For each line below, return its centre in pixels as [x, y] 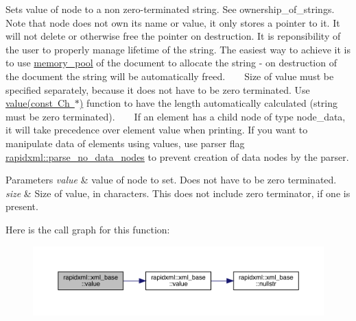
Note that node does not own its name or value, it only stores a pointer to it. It [173, 22]
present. [22, 206]
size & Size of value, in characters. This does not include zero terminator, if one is [178, 193]
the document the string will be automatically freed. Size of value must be [170, 76]
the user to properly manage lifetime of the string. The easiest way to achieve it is [178, 49]
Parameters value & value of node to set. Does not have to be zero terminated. [171, 180]
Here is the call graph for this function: [88, 229]
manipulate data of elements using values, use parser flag [125, 143]
